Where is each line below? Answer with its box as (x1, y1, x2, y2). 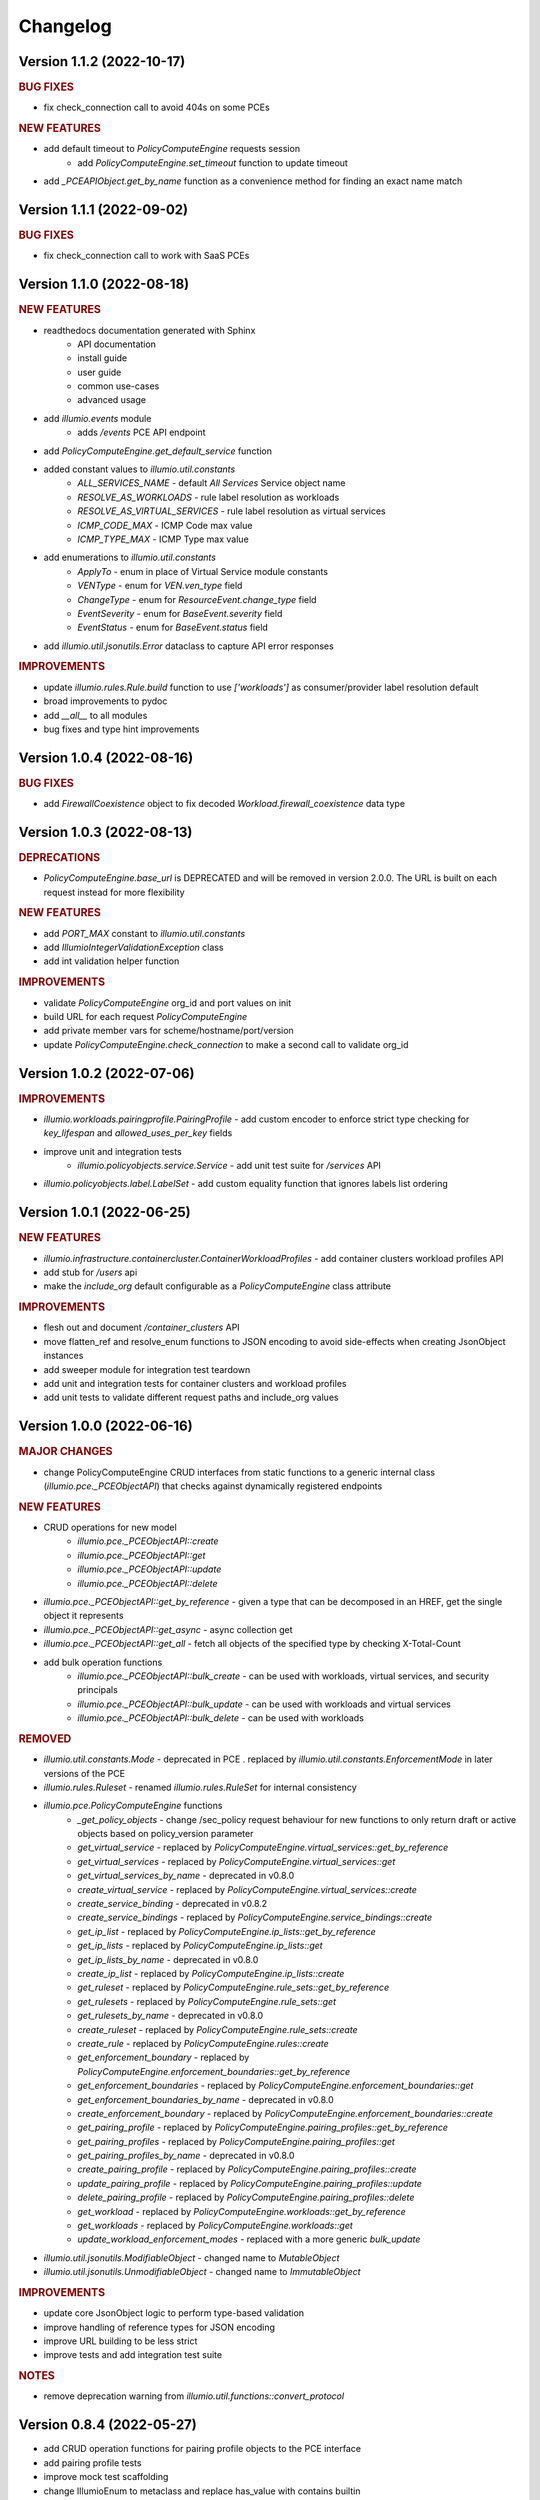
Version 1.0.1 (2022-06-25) (18, 1204, 191, 1221)
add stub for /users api (43, 1266, 138, 1278)
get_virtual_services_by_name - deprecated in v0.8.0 (77, 1870, 295, 1882)
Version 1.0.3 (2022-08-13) (18, 823, 193, 840)
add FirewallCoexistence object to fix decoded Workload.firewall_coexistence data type (43, 798, 405, 810)
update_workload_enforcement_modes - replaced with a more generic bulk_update (77, 2233, 421, 2245)
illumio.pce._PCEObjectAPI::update (77, 1563, 222, 1575)
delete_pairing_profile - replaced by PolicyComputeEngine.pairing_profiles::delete (77, 2191, 415, 2204)
